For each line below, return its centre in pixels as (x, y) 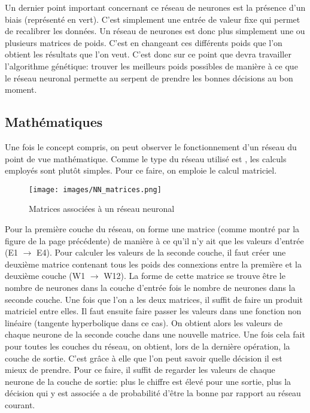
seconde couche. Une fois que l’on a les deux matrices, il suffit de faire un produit (154, 299)
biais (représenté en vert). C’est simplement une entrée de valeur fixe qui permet (153, 19)
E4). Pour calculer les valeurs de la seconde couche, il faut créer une (161, 252)
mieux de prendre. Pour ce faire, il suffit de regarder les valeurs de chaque (140, 370)
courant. (20, 404)
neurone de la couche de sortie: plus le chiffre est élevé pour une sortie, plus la (148, 381)
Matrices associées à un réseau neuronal (102, 209)
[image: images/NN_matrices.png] (95, 189)
